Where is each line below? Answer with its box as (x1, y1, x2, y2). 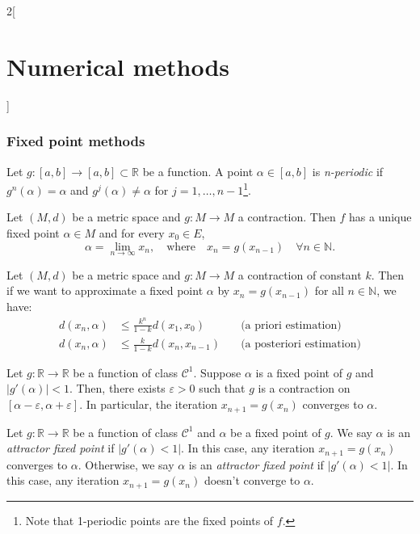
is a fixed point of (255, 364, 343, 381)
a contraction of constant (237, 266, 362, 283)
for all (314, 282, 344, 299)
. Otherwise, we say (78, 456, 174, 473)
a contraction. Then (237, 208, 336, 225)
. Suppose (193, 364, 241, 381)
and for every (99, 224, 165, 241)
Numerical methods (6, 49, 230, 82)
